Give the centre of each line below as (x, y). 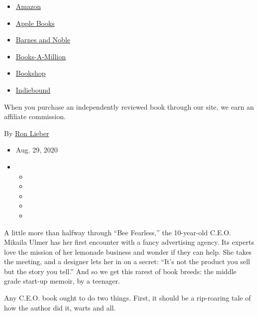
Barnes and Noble (43, 40)
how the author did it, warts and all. (60, 307)
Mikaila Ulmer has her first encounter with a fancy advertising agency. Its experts (129, 242)
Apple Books (35, 23)
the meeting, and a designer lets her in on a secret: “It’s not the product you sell (127, 261)
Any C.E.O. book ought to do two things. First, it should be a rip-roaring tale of (128, 298)
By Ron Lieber (27, 133)
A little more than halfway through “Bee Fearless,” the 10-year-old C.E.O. (118, 232)
